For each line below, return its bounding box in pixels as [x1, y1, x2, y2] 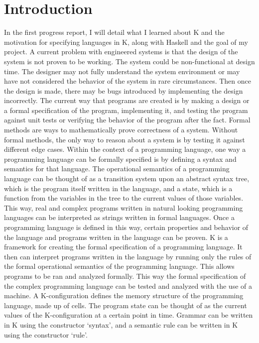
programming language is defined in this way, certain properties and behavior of [4, 222, 249, 232]
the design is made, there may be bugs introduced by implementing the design [4, 85, 243, 96]
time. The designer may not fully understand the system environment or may [4, 66, 240, 76]
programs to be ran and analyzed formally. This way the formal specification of [4, 270, 246, 281]
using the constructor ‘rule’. [4, 329, 88, 340]
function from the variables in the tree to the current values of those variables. [4, 193, 244, 203]
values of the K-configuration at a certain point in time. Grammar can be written [4, 310, 253, 320]
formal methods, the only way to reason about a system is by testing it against [4, 134, 245, 144]
